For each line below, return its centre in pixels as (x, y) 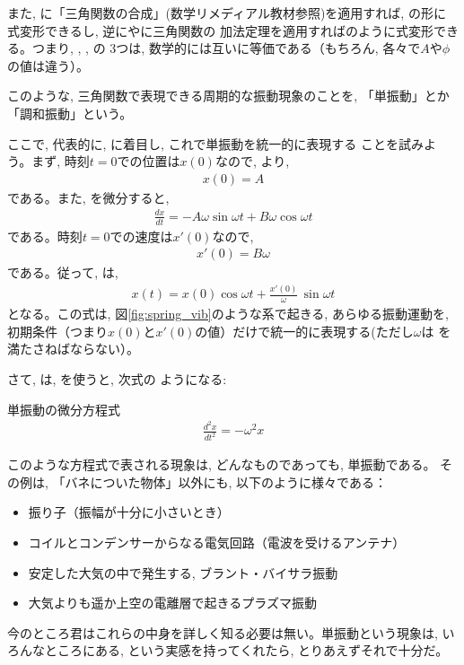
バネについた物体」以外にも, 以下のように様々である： (226, 481)
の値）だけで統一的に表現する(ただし (304, 331)
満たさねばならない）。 (73, 349)
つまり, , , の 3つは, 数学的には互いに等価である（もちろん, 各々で (226, 48)
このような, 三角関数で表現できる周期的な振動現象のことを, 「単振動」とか (228, 96)
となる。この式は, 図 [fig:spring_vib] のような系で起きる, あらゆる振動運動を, (228, 314)
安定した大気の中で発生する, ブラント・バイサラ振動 (183, 572)
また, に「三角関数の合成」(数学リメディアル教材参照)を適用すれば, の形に (227, 13)
